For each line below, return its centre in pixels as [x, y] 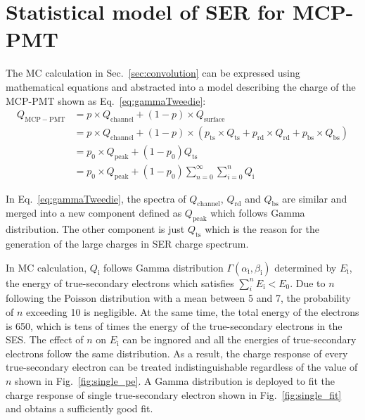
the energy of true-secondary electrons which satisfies [120, 282]
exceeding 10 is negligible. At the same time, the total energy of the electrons [193, 311]
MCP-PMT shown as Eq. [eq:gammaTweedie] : [106, 100]
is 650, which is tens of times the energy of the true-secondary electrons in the [174, 325]
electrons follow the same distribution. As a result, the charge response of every [177, 353]
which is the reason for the [262, 229]
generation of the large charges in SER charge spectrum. [127, 243]
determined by [306, 267]
